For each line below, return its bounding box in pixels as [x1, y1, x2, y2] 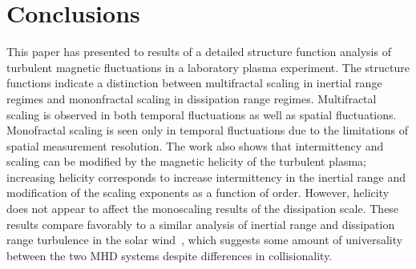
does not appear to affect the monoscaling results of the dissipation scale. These [6, 200, 399, 217]
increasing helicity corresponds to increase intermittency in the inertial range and [6, 168, 406, 185]
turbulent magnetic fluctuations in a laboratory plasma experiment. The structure [6, 58, 410, 75]
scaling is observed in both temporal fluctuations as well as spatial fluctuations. [6, 106, 397, 122]
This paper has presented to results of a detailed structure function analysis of [6, 43, 391, 60]
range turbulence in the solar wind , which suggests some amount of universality [6, 231, 403, 248]
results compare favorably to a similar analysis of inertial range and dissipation [6, 215, 395, 232]
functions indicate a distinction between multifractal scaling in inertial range [6, 74, 382, 91]
